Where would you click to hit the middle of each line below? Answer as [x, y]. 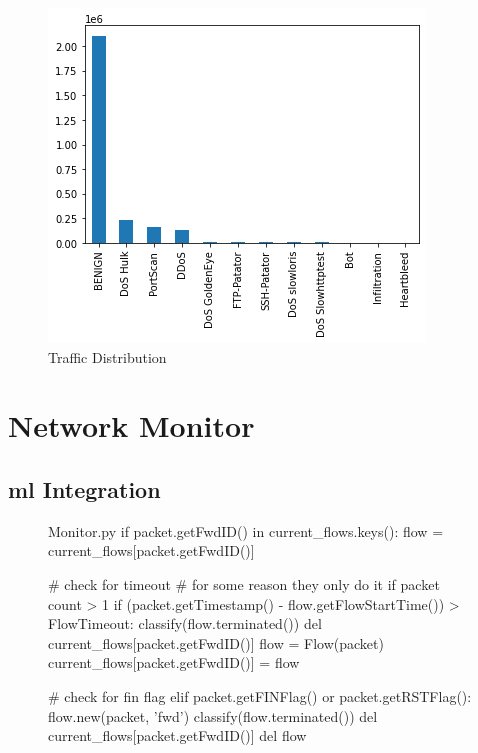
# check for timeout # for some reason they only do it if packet [244, 583]
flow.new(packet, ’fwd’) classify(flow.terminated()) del [213, 715]
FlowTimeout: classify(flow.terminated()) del [185, 623]
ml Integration [84, 488]
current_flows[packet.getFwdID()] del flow [177, 735]
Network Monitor [131, 425]
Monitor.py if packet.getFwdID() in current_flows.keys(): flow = [246, 530]
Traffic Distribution [107, 356]
